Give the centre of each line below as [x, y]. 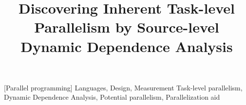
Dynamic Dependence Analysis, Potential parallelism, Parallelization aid [112, 97]
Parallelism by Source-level [127, 27]
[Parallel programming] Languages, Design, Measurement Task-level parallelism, [123, 87]
